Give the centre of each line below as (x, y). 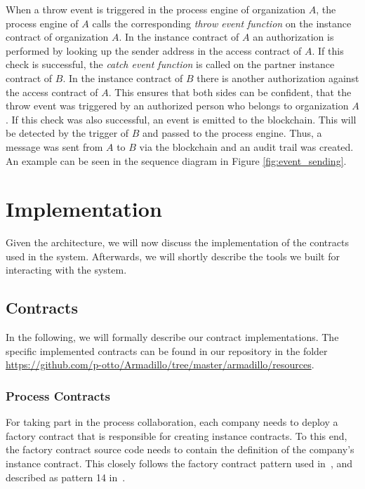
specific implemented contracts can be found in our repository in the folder (167, 350)
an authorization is (293, 37)
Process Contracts (58, 395)
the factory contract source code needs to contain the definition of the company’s (180, 449)
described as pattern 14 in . (66, 477)
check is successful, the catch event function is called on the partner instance (170, 64)
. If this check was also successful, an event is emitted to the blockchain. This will (181, 119)
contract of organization (57, 37)
